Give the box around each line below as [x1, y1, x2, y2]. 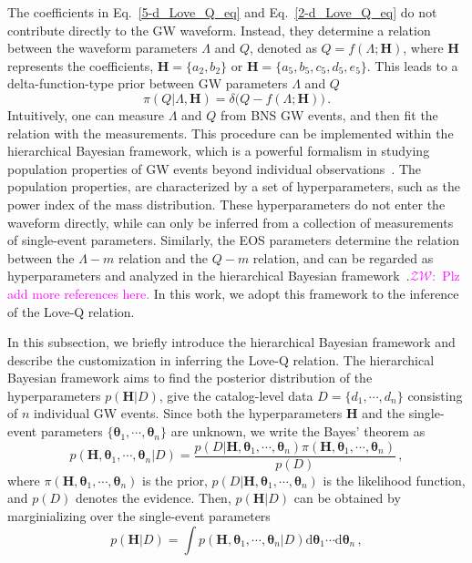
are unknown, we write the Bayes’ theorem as [170, 422, 426, 441]
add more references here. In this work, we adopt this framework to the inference [7, 283, 459, 302]
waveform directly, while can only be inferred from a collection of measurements [7, 212, 454, 231]
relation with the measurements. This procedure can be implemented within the [7, 123, 454, 142]
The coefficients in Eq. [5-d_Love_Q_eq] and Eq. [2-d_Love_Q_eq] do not [7, 3, 437, 21]
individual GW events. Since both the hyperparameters [34, 404, 343, 423]
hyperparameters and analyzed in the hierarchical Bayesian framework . [7, 266, 410, 285]
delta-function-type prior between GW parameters [7, 74, 288, 93]
